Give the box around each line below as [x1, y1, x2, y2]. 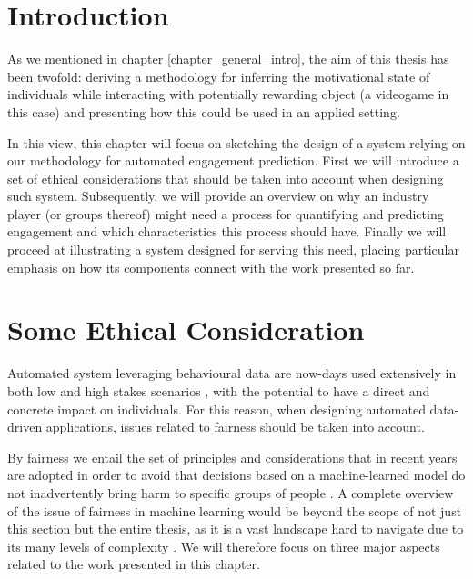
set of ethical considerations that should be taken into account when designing [7, 168, 444, 187]
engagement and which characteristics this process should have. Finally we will [7, 222, 447, 241]
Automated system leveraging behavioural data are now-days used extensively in [7, 364, 457, 383]
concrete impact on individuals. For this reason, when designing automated [7, 399, 426, 418]
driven [7, 417, 43, 436]
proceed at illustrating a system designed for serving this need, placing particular [7, 240, 459, 259]
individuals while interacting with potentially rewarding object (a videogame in [7, 85, 449, 104]
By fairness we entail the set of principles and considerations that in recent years [7, 447, 458, 466]
